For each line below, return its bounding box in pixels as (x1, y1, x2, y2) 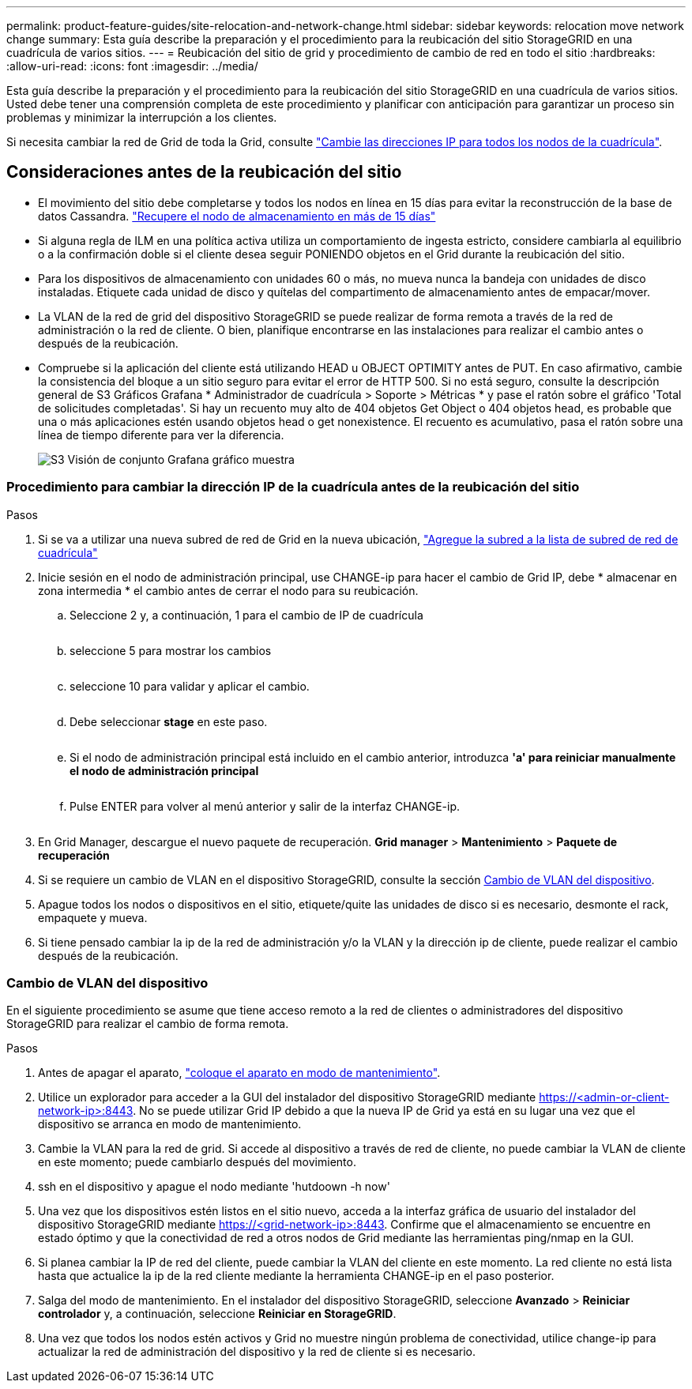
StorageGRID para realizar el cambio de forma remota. (6, 1017, 289, 1031)
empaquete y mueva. (38, 910, 148, 924)
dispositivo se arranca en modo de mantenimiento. (38, 1117, 302, 1131)
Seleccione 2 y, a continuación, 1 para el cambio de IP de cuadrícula (70, 608, 423, 622)
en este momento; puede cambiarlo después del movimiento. (38, 1155, 356, 1169)
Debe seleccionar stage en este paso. (70, 714, 268, 728)
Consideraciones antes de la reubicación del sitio (6, 162, 402, 183)
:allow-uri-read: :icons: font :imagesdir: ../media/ (6, 59, 258, 73)
